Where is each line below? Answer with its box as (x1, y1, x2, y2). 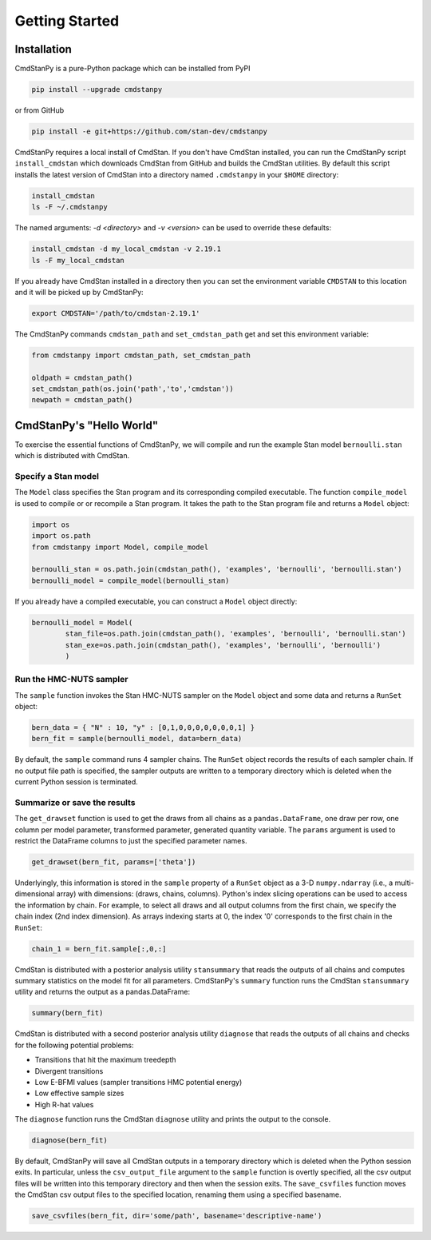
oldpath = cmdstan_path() (31, 373, 133, 382)
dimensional (14, 889, 55, 899)
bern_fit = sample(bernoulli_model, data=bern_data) (31, 734, 243, 744)
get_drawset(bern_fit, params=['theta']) (31, 858, 196, 867)
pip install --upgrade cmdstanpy (31, 85, 163, 94)
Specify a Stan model (14, 471, 100, 482)
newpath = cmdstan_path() (31, 396, 133, 405)
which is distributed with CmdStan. (14, 451, 130, 461)
